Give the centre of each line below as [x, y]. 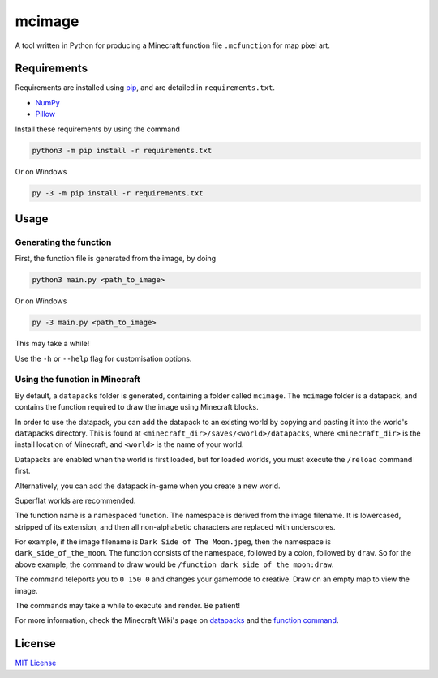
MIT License [36, 663]
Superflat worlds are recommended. [75, 500]
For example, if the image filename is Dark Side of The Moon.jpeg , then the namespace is [173, 542]
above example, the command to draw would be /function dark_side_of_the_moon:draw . [174, 564]
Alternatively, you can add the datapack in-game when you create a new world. [148, 486]
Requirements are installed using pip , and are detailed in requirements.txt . [145, 88]
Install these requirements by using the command [97, 129]
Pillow [45, 114]
